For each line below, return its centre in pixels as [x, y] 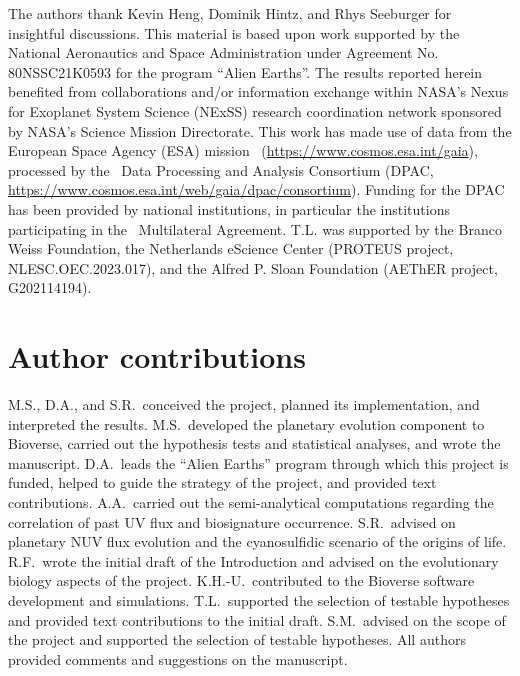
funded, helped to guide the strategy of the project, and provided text [222, 482]
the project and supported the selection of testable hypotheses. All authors [237, 639]
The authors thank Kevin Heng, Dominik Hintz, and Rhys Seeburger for [230, 13]
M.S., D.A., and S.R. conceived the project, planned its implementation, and [244, 404]
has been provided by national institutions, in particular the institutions [229, 208]
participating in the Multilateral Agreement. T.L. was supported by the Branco [255, 228]
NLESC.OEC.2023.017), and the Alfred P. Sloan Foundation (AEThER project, [253, 267]
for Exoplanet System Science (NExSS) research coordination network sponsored [255, 110]
